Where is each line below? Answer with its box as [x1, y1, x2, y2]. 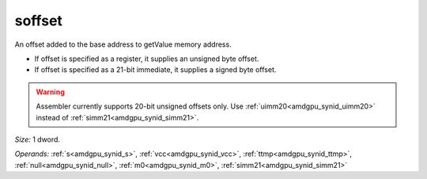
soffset [14, 12, 63, 29]
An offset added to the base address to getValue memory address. [14, 40, 232, 49]
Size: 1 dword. [14, 135, 61, 144]
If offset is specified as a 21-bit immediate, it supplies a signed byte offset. [34, 65, 277, 74]
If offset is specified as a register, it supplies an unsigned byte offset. [34, 54, 259, 63]
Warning [36, 87, 65, 97]
